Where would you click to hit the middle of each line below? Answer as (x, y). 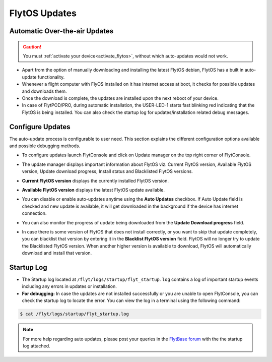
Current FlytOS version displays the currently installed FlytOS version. (95, 180)
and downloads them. (45, 91)
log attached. (37, 346)
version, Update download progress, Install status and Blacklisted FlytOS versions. (108, 171)
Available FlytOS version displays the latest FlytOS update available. (93, 190)
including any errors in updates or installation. (69, 286)
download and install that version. (57, 253)
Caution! (32, 47)
